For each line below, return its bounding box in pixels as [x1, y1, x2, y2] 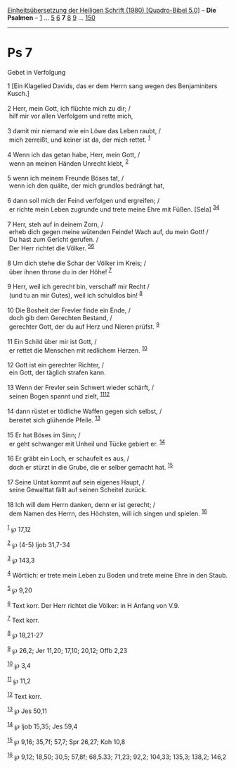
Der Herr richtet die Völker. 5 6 [8, 243, 95, 252]
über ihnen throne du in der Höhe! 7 [8, 266, 112, 276]
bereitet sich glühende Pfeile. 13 [8, 414, 100, 424]
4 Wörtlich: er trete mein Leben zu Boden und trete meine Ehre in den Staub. [7, 570, 228, 580]
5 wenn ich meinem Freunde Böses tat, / [7, 174, 124, 183]
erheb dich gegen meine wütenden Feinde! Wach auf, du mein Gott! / [8, 227, 209, 236]
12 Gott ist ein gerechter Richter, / [7, 361, 104, 370]
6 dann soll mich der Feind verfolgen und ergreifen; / [7, 197, 160, 205]
